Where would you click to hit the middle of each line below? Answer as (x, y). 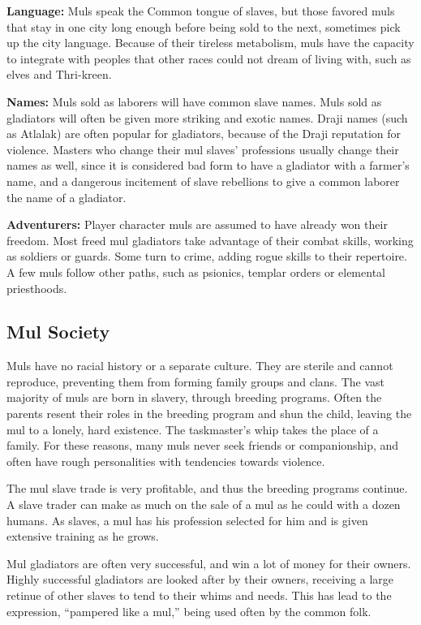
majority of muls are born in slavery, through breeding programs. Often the (194, 397)
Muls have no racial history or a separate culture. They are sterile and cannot (200, 366)
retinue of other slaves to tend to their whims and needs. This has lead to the (199, 595)
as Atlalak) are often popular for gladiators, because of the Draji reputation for (204, 134)
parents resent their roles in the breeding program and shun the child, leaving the (209, 414)
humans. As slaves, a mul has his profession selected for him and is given (187, 520)
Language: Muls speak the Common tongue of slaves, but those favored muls (201, 11)
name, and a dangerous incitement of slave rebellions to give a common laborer (203, 181)
